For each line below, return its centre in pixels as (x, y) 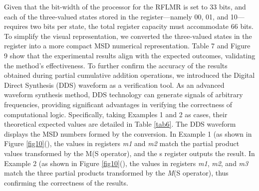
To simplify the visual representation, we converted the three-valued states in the (128, 36)
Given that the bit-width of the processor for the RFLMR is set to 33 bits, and (125, 6)
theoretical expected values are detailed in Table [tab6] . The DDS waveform (120, 124)
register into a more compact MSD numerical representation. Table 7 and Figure (127, 46)
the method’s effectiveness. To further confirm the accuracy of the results (116, 65)
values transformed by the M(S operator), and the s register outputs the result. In (129, 153)
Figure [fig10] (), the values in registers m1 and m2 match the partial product (122, 143)
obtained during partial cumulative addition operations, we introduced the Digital (129, 75)
